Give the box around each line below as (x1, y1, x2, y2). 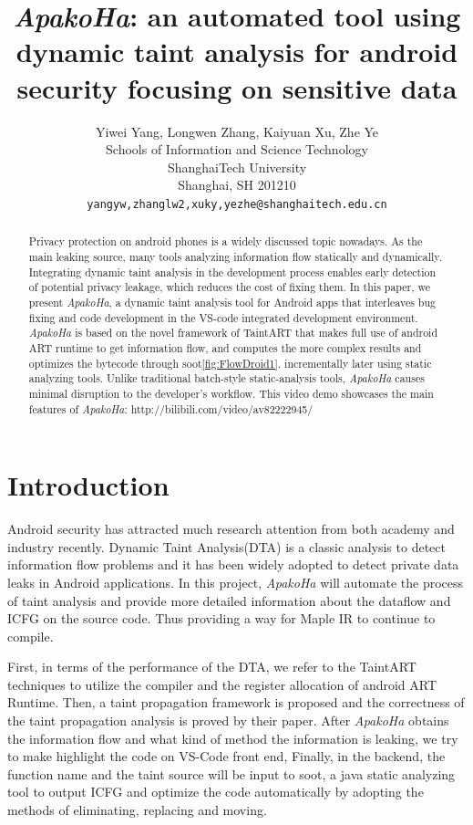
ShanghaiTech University (167, 157, 307, 176)
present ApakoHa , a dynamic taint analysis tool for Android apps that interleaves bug (28, 294, 437, 309)
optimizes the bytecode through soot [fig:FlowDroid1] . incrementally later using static (28, 355, 432, 371)
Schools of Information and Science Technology (106, 140, 368, 159)
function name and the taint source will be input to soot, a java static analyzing (7, 764, 456, 783)
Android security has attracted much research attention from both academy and (7, 519, 455, 538)
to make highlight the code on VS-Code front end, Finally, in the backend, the (7, 747, 446, 766)
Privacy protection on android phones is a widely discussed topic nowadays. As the (28, 234, 423, 249)
